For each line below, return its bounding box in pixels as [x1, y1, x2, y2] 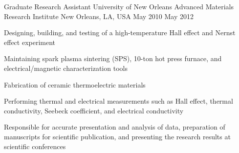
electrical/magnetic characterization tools [4, 63, 128, 73]
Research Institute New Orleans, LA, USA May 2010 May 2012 [4, 11, 194, 21]
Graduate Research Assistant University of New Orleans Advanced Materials [4, 1, 234, 11]
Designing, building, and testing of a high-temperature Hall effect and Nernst [4, 27, 236, 38]
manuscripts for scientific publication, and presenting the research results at [4, 131, 231, 141]
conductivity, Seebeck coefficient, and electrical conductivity [4, 105, 184, 115]
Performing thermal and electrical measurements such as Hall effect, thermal [4, 96, 233, 106]
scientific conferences [4, 141, 66, 151]
